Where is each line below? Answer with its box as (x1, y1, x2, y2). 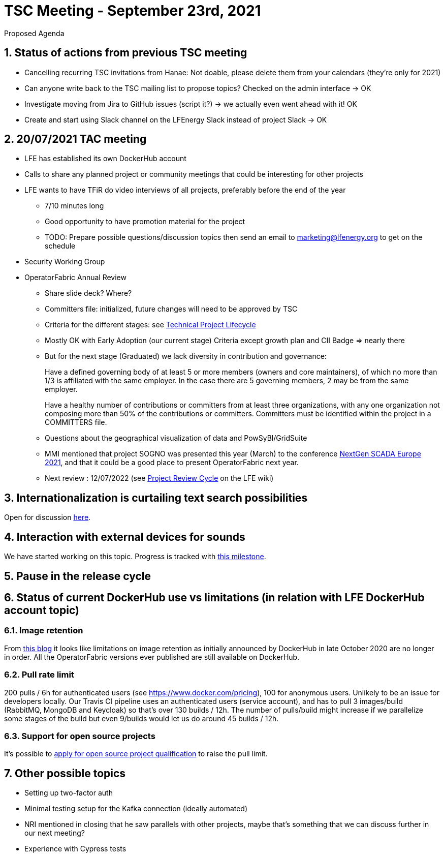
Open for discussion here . (4, 513, 91, 522)
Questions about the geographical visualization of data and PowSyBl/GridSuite (45, 434, 307, 443)
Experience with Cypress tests (24, 844, 126, 853)
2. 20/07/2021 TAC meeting (4, 133, 147, 146)
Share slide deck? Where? (45, 289, 132, 298)
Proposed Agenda (4, 28, 65, 38)
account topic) (4, 603, 79, 617)
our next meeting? (24, 829, 85, 838)
